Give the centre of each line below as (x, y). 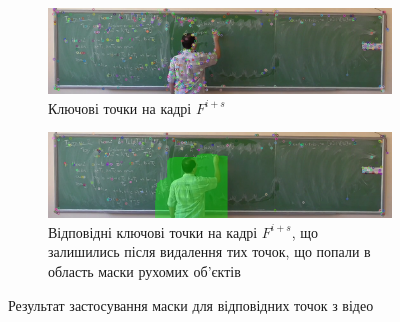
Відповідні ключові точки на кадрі (153, 231)
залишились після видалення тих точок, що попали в (209, 251)
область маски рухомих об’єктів (144, 270)
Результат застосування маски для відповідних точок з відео (191, 304)
